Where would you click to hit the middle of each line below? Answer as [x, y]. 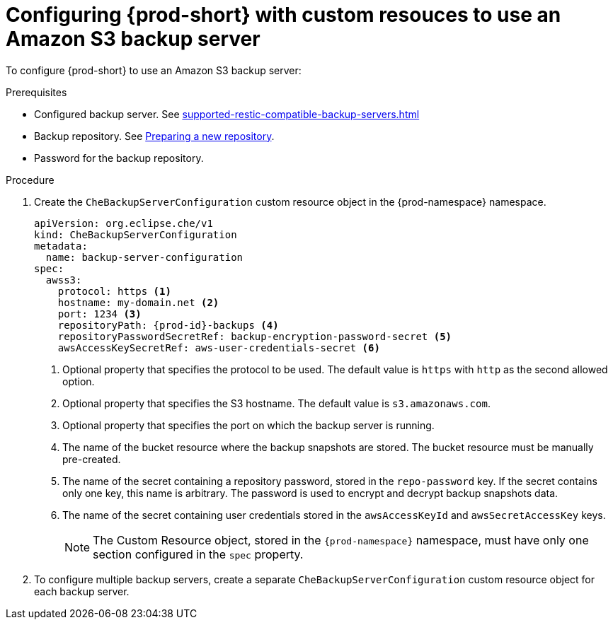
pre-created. [92, 459]
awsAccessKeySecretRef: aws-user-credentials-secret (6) [219, 347]
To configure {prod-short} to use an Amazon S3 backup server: [154, 70]
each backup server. [82, 591]
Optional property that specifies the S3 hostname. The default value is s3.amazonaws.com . [276, 403]
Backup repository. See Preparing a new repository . [154, 136]
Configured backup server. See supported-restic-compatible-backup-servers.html [227, 114]
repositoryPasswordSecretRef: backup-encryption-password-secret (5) [255, 336]
